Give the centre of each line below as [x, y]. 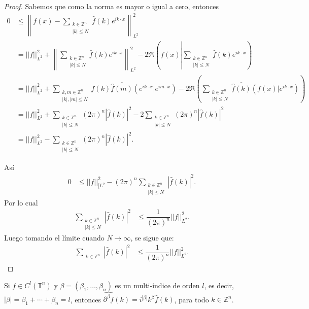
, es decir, [219, 285]
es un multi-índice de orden [157, 285]
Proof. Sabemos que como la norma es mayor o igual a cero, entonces [111, 6]
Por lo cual [21, 202]
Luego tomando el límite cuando [54, 238]
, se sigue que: [152, 238]
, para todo [192, 299]
